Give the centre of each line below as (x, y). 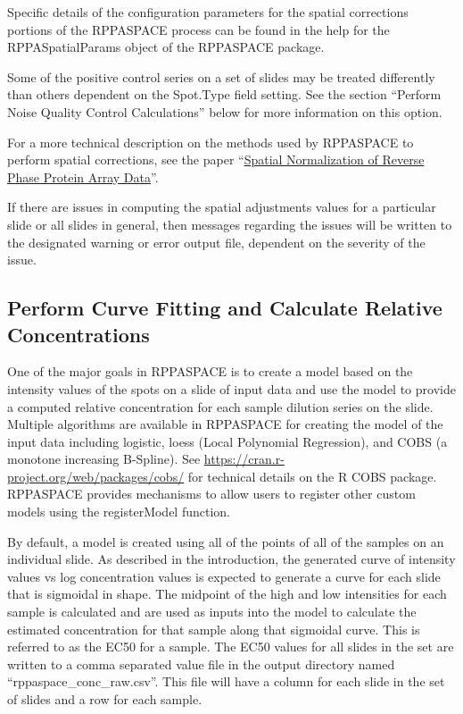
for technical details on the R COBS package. (312, 476)
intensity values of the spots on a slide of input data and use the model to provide (231, 388)
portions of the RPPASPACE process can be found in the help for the (198, 29)
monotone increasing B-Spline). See (104, 459)
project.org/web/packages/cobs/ (96, 476)
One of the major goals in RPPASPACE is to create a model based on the (210, 371)
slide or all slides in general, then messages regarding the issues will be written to (230, 224)
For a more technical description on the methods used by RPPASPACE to (211, 142)
